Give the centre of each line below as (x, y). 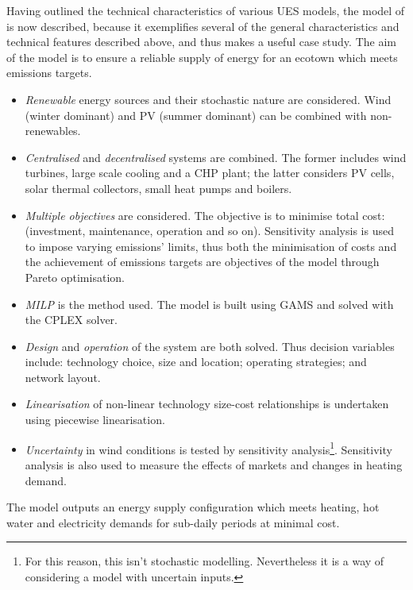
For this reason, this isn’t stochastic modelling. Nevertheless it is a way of (205, 561)
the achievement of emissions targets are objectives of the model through (202, 262)
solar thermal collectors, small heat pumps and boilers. (158, 188)
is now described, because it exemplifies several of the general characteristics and (203, 26)
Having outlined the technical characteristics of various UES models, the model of (206, 10)
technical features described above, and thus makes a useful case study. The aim (201, 42)
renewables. (53, 131)
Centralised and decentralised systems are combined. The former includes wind (216, 157)
